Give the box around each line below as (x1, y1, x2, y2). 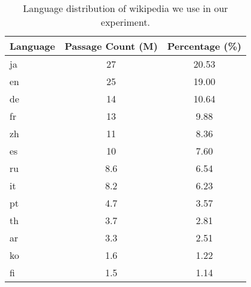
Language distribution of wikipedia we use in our (23, 1, 228, 15)
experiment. (100, 15, 151, 29)
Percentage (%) (167, 39, 241, 53)
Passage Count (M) (65, 39, 158, 53)
